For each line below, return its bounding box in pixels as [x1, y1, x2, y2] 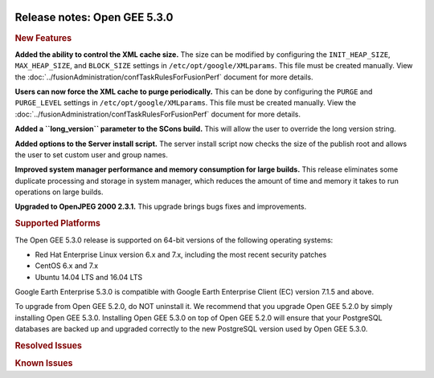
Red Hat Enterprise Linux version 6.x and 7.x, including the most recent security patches [35, 250, 327, 259]
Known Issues [14, 358, 73, 369]
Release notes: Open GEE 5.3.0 [14, 10, 174, 24]
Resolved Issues [14, 340, 82, 352]
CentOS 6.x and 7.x [35, 261, 99, 270]
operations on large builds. [14, 187, 104, 197]
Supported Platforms [14, 217, 100, 229]
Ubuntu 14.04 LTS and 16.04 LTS [35, 272, 143, 282]
